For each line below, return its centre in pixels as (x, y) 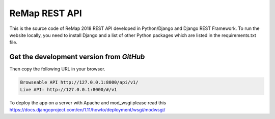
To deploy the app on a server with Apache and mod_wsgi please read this (88, 103)
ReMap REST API (46, 13)
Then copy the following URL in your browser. (57, 69)
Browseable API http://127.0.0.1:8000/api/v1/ (79, 83)
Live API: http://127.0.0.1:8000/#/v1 (68, 89)
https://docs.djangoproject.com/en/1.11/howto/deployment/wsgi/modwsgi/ (87, 109)
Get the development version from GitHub (77, 57)
